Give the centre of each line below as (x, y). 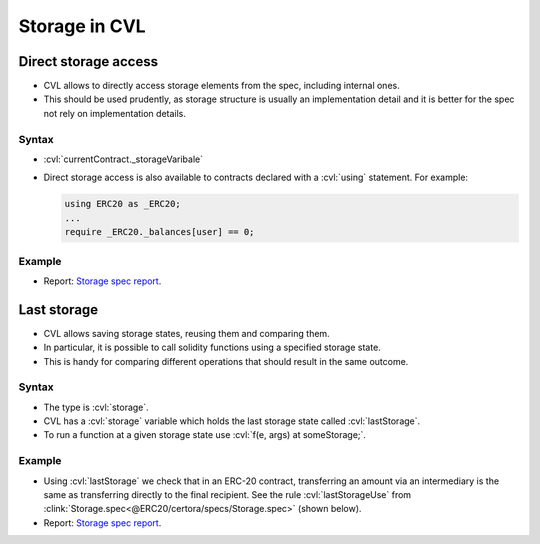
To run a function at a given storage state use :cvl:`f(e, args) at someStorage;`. (205, 435)
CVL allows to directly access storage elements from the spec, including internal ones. (221, 86)
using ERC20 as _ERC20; (123, 204)
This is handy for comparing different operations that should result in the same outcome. (226, 361)
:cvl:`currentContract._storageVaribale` (123, 159)
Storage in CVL (82, 26)
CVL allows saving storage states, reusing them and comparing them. (186, 333)
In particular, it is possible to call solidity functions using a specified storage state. (212, 347)
